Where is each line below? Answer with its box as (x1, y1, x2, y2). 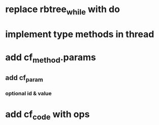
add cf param (5, 73, 43, 84)
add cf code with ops (5, 109, 90, 122)
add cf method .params (5, 52, 97, 65)
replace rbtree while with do (5, 4, 120, 17)
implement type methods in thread (5, 28, 154, 40)
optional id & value (5, 90, 52, 97)
